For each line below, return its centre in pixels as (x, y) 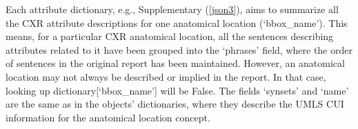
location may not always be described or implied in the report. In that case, (166, 76)
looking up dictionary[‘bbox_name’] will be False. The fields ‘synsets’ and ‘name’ (177, 90)
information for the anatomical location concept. (108, 117)
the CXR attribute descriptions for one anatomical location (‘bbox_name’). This (177, 22)
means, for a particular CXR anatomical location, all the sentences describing (170, 36)
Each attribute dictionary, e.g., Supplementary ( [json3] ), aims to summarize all (172, 9)
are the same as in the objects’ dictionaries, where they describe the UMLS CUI (175, 104)
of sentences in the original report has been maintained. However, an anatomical (175, 63)
